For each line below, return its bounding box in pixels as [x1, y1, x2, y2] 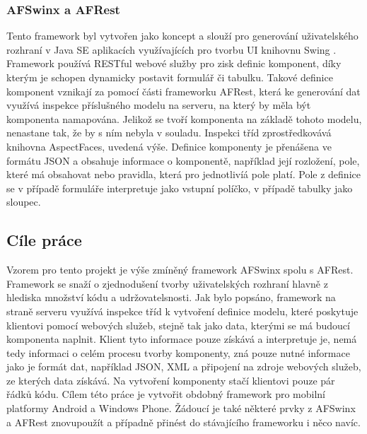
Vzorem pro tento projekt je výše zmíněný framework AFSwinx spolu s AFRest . [6, 262, 354, 277]
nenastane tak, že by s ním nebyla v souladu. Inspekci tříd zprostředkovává [6, 125, 332, 140]
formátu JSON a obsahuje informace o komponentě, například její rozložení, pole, [6, 153, 360, 168]
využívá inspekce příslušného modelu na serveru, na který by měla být [6, 98, 311, 112]
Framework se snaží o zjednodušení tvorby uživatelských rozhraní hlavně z [6, 276, 328, 291]
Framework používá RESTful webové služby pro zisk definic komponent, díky [6, 56, 342, 71]
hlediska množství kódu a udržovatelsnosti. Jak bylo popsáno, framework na [6, 290, 336, 305]
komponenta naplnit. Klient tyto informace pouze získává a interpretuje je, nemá [6, 332, 357, 346]
